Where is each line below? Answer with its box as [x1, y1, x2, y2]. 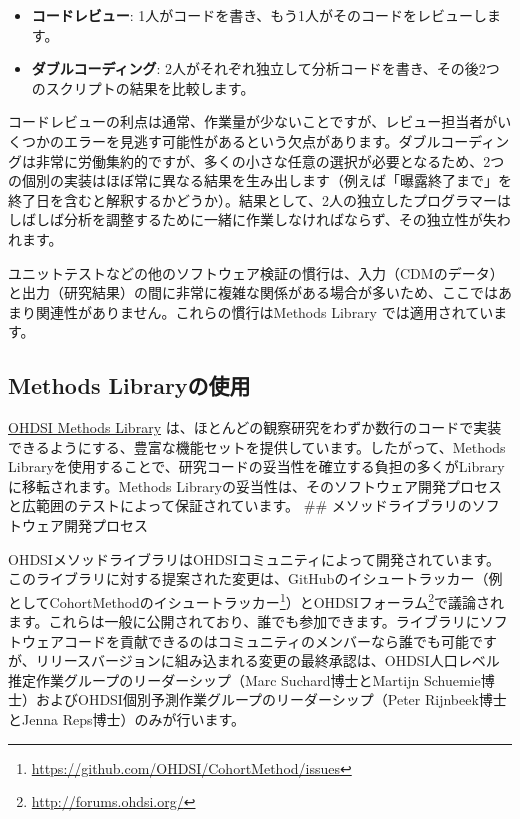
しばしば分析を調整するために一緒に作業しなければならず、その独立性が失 [8, 209, 497, 230]
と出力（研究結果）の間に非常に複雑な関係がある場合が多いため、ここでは [8, 282, 498, 303]
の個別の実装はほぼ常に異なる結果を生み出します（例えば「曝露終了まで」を [8, 170, 512, 191]
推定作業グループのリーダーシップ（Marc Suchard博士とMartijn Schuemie [8, 669, 481, 690]
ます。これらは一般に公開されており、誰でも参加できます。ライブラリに [8, 611, 480, 632]
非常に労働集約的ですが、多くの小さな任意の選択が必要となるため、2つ [35, 150, 505, 171]
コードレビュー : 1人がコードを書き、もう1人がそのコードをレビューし [31, 5, 487, 25]
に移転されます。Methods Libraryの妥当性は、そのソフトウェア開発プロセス [8, 475, 503, 496]
